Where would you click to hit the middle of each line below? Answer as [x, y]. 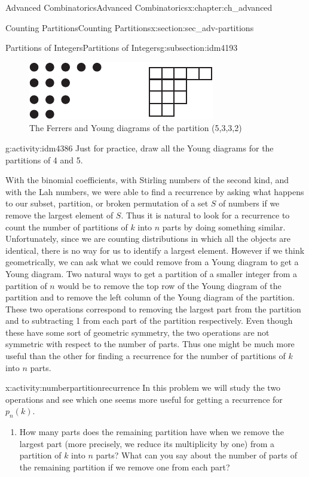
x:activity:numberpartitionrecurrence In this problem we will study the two [143, 388]
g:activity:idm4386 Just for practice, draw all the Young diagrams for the [140, 148]
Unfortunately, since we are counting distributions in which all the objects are [148, 238]
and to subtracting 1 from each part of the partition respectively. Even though [149, 320]
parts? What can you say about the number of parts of [196, 455]
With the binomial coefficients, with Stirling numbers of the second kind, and [147, 180]
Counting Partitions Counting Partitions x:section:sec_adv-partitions [130, 27]
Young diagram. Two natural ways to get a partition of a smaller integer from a [152, 273]
